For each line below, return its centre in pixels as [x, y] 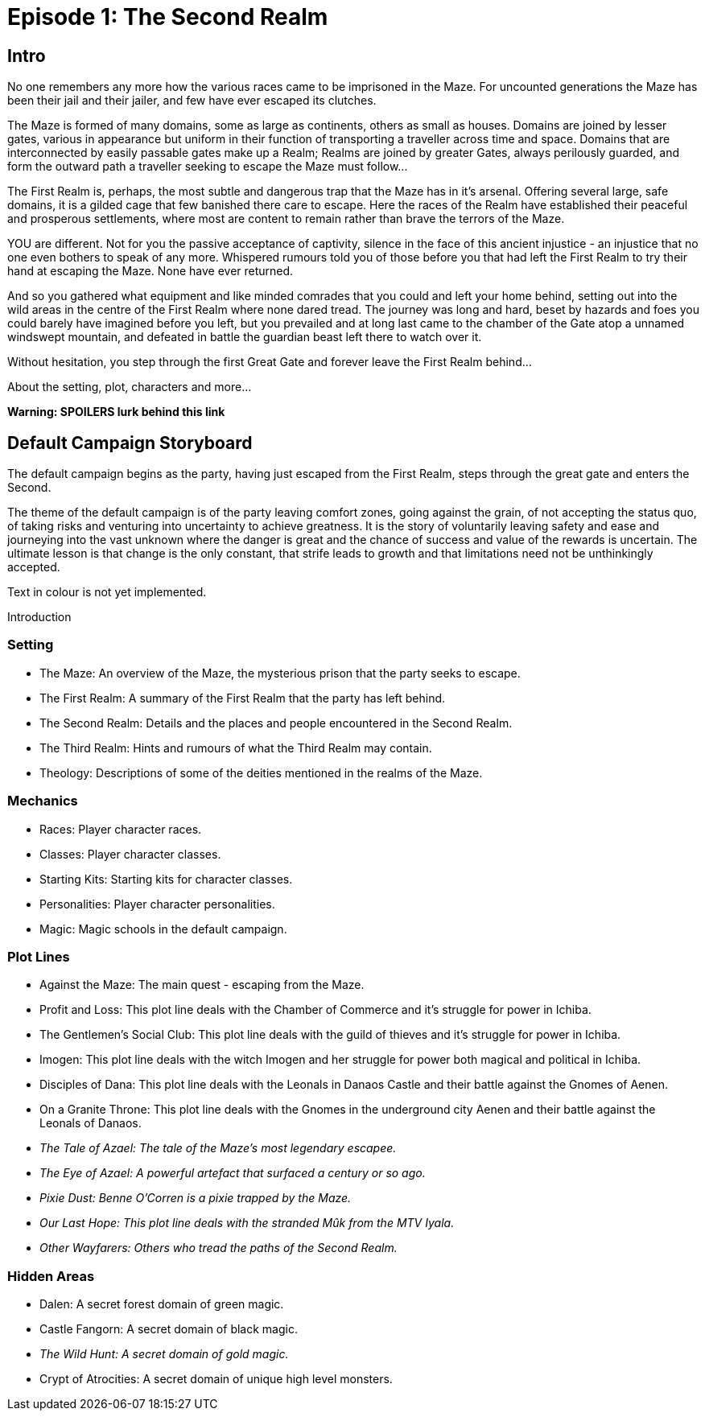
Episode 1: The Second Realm [168, 17]
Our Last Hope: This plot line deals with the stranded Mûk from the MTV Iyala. [247, 1223]
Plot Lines [39, 956]
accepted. [34, 567]
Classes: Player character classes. [130, 854]
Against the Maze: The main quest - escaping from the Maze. [202, 985]
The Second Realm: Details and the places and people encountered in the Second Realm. [276, 723]
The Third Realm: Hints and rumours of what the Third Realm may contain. [236, 748]
